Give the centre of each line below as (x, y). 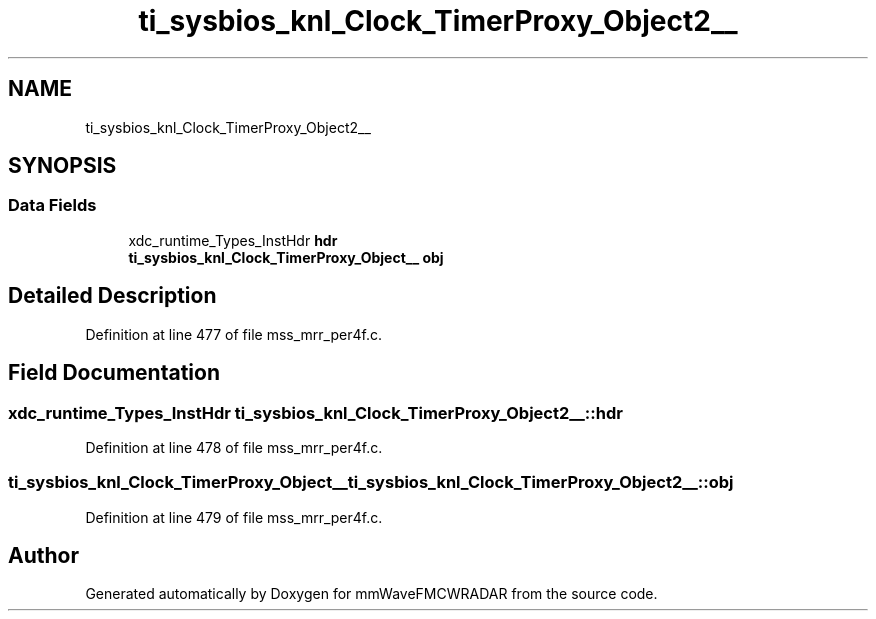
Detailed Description (112, 296)
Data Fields (52, 205)
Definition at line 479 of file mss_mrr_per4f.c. (234, 517)
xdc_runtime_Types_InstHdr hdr (233, 240)
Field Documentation (114, 373)
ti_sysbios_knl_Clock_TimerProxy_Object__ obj (286, 257)
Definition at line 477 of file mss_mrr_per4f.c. (233, 334)
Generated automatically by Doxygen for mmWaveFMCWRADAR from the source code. (371, 594)
